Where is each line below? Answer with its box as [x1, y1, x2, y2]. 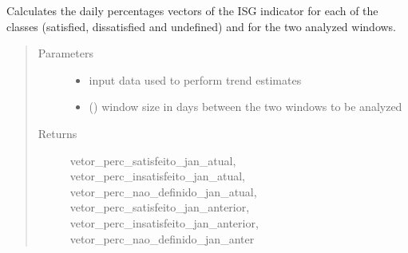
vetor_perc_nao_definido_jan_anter [69, 230, 255, 247]
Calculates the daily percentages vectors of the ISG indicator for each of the [6, 2, 378, 18]
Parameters [38, 45, 93, 61]
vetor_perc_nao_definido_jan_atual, [69, 183, 257, 200]
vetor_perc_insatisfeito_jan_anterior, [69, 214, 259, 231]
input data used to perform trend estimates [89, 71, 302, 88]
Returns [38, 125, 77, 141]
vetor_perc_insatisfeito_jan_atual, [69, 168, 246, 184]
